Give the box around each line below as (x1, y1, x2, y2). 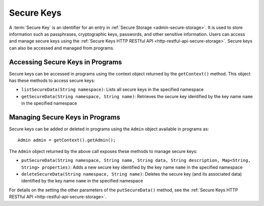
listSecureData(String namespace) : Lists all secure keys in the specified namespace (21, 86, 204, 93)
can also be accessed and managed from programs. (9, 45, 114, 51)
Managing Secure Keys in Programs (9, 113, 121, 121)
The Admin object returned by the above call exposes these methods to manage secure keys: (9, 148, 198, 154)
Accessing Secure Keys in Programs (9, 58, 122, 66)
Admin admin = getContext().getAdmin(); (18, 137, 116, 143)
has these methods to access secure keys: (9, 77, 95, 83)
